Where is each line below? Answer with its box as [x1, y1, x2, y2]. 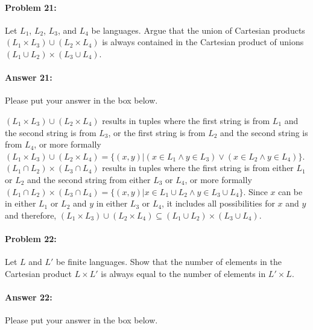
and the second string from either [27, 173, 151, 185]
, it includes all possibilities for [162, 197, 275, 210]
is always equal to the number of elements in [101, 267, 266, 279]
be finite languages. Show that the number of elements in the [56, 255, 282, 268]
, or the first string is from [108, 126, 206, 139]
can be [278, 185, 303, 198]
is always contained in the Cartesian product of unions [102, 36, 304, 48]
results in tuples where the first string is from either [102, 161, 294, 174]
